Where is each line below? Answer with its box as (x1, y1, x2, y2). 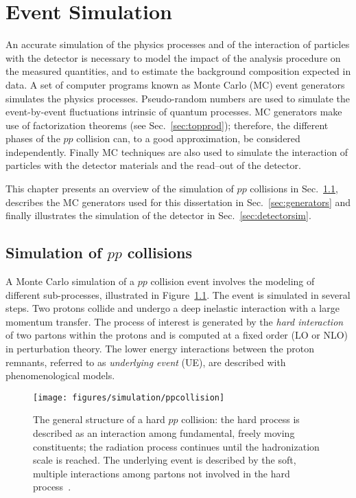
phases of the (5, 131, 60, 146)
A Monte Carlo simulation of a (5, 274, 134, 288)
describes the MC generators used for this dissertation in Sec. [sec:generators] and (5, 194, 351, 209)
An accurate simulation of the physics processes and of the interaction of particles (5, 37, 350, 52)
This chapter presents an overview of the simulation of (5, 181, 234, 196)
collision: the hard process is (181, 412, 300, 427)
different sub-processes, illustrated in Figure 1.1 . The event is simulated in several (5, 287, 351, 302)
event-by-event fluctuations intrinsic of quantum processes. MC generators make (5, 104, 342, 119)
